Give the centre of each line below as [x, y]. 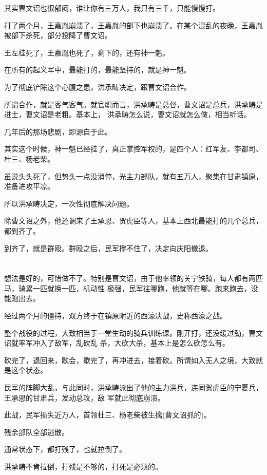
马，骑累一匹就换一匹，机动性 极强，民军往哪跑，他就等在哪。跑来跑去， [128, 288]
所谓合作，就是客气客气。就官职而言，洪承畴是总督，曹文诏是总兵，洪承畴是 [133, 104]
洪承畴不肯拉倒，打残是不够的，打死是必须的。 [83, 466]
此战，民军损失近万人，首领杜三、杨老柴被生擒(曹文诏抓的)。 [108, 415]
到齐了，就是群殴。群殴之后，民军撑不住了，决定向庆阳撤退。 [108, 248]
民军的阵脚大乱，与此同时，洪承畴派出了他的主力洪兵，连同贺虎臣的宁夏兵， [133, 387]
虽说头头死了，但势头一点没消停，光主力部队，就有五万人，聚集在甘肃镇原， [133, 176]
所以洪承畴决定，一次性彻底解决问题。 [69, 203]
